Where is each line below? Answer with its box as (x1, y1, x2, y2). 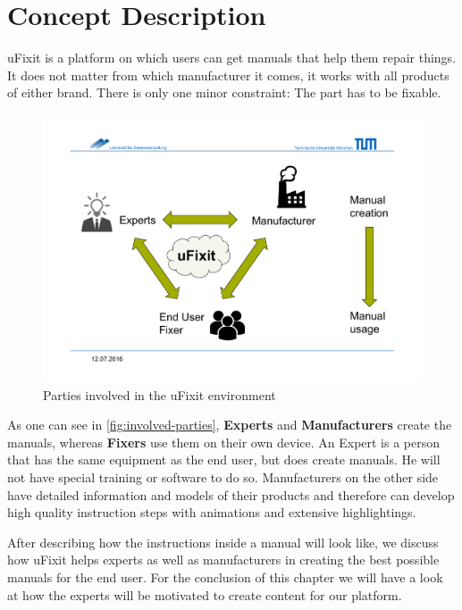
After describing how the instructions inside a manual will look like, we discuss (7, 532, 439, 551)
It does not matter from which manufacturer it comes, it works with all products (7, 65, 449, 84)
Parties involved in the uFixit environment (43, 385, 276, 404)
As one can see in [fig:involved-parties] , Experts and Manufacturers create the (7, 415, 452, 434)
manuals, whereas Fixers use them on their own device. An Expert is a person (7, 432, 441, 451)
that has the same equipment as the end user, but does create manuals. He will (7, 450, 441, 469)
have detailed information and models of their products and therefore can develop (7, 485, 455, 504)
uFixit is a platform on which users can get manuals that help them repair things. (7, 48, 457, 67)
